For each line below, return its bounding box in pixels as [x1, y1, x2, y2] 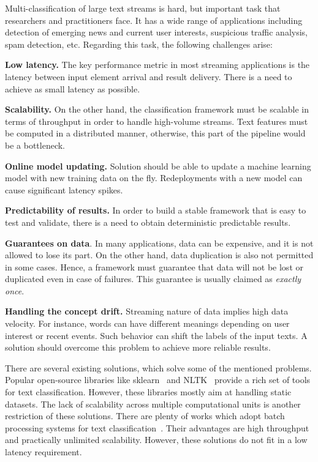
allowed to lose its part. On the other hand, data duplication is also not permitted [5, 248, 314, 261]
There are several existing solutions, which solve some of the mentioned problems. [5, 361, 312, 374]
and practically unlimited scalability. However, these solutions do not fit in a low [5, 433, 308, 446]
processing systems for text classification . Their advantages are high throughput [5, 421, 309, 434]
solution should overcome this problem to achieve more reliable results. [5, 341, 271, 354]
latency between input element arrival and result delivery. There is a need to [5, 70, 292, 83]
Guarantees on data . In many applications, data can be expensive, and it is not [5, 236, 314, 249]
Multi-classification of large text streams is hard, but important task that [5, 2, 281, 14]
